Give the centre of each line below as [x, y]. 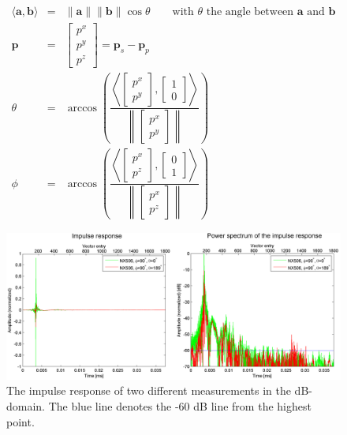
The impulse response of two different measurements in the [149, 390]
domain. [26, 406]
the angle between [250, 12]
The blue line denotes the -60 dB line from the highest [180, 406]
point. [21, 421]
